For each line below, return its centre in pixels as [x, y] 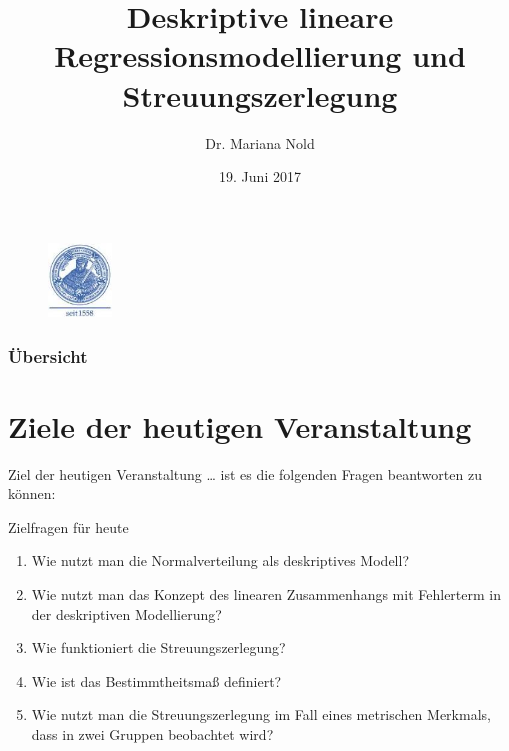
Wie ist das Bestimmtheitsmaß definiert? [156, 680]
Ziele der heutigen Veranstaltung [240, 425]
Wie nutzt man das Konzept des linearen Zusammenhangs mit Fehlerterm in [266, 594]
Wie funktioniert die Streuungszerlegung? [158, 647]
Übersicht [48, 355]
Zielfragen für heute [68, 526]
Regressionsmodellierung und [260, 55]
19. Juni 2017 [260, 176]
